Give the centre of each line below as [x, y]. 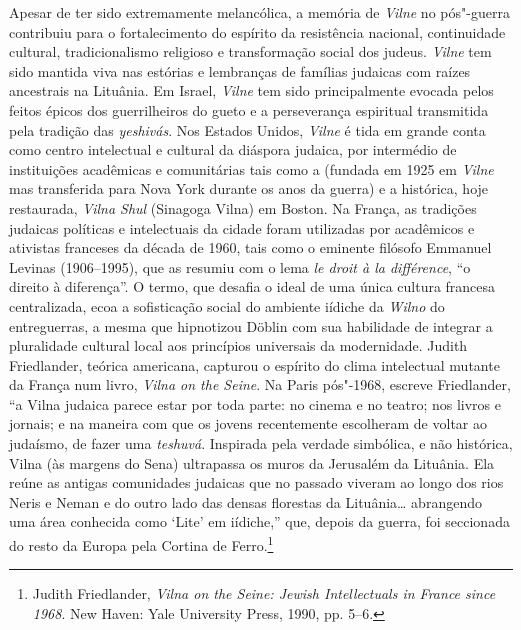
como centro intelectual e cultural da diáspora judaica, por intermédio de [233, 149]
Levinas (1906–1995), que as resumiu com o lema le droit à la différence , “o [240, 266]
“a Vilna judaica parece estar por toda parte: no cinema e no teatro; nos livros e [255, 403]
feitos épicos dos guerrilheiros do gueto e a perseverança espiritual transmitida [249, 109]
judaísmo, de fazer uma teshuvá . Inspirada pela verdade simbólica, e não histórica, [261, 443]
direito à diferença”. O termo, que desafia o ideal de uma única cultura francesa [252, 286]
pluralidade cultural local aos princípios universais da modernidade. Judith [238, 345]
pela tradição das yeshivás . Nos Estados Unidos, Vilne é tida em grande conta [247, 129]
